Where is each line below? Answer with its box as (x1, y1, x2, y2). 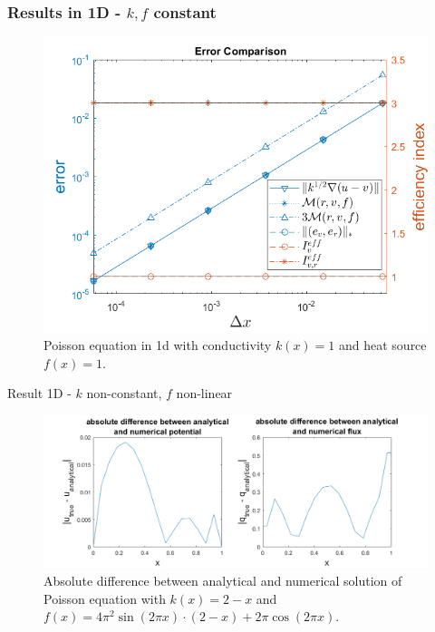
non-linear (176, 384, 233, 403)
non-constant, (86, 384, 162, 403)
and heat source (338, 335, 427, 355)
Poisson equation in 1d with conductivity (43, 335, 272, 355)
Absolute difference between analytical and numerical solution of (43, 571, 402, 589)
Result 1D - (7, 384, 72, 403)
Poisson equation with (43, 588, 166, 608)
